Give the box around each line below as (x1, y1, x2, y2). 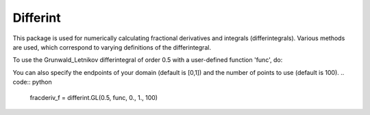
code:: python (12, 78, 53, 86)
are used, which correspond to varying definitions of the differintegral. (12, 43, 212, 51)
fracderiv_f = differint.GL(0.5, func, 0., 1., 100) (29, 93, 158, 101)
